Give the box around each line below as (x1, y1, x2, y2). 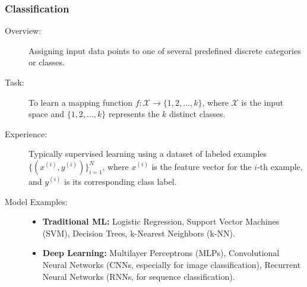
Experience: (5, 127, 48, 140)
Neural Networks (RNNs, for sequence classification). (42, 270, 235, 282)
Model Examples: (5, 195, 68, 207)
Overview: (5, 24, 42, 37)
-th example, (257, 160, 303, 172)
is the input (241, 96, 284, 108)
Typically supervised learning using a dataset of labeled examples (29, 147, 267, 160)
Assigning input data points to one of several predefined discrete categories (29, 44, 301, 56)
